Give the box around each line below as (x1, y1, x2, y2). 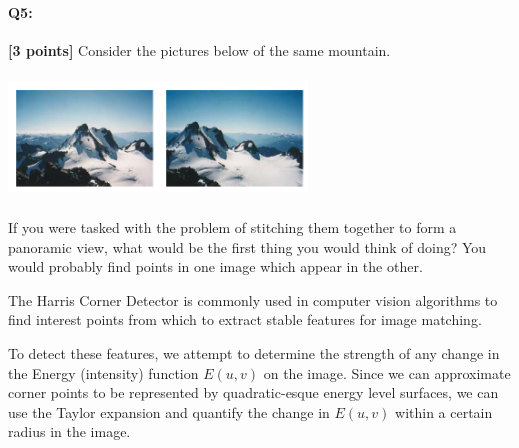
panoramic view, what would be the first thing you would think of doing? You (8, 236, 487, 257)
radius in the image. (8, 421, 131, 442)
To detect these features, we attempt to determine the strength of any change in (8, 342, 500, 363)
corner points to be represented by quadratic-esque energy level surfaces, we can (8, 382, 499, 403)
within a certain (395, 401, 493, 422)
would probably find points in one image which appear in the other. (8, 256, 423, 277)
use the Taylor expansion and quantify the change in (8, 401, 330, 422)
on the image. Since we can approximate (263, 362, 511, 383)
